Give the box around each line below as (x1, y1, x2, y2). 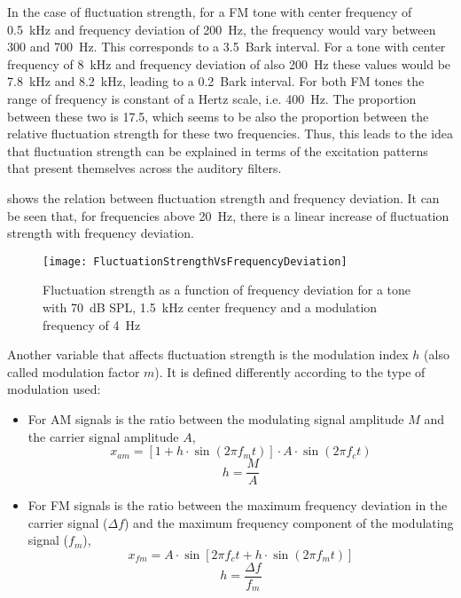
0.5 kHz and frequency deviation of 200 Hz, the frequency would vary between (7, 20, 436, 38)
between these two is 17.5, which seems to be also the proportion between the (7, 106, 429, 125)
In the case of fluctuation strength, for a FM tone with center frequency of (7, 3, 412, 20)
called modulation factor (7, 362, 140, 381)
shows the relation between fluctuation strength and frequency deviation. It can (7, 188, 440, 207)
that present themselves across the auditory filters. (7, 159, 282, 177)
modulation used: (7, 380, 101, 398)
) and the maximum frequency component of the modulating (124, 513, 454, 531)
